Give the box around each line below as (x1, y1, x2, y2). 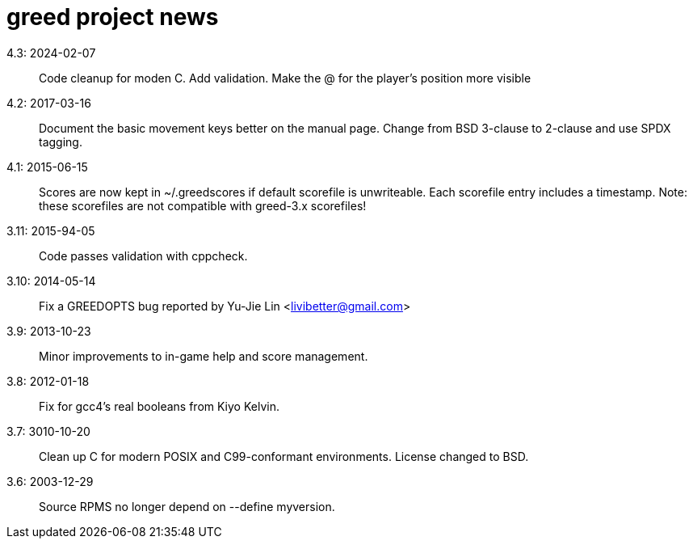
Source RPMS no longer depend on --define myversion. (39, 499, 335, 513)
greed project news (6, 3, 219, 31)
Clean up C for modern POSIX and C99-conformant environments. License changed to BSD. (39, 449, 529, 463)
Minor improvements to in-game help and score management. (39, 349, 368, 363)
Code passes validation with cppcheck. (39, 248, 248, 263)
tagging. (39, 134, 82, 149)
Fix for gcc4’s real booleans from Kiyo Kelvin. (39, 399, 279, 413)
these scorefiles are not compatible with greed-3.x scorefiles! (39, 198, 367, 213)
